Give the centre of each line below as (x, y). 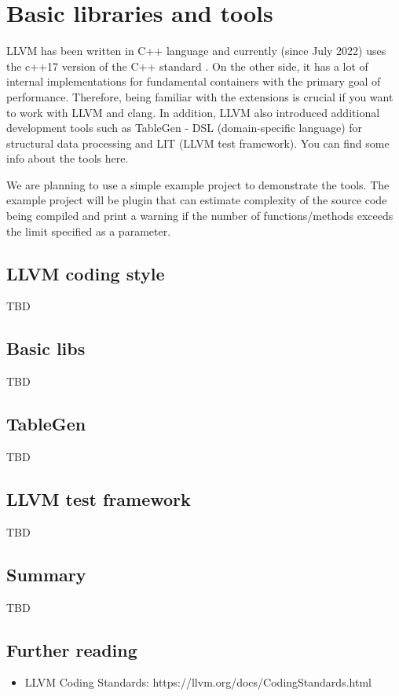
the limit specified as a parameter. (89, 231)
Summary (46, 574)
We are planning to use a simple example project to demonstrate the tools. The (198, 184)
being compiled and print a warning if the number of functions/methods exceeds (200, 216)
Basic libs (46, 348)
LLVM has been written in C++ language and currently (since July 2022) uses (196, 51)
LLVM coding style (86, 273)
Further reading (72, 649)
